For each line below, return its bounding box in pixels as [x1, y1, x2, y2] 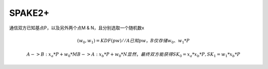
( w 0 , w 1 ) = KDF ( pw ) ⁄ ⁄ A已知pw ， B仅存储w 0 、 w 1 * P [77, 38, 190, 45]
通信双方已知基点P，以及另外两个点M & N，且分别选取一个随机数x [9, 25, 144, 31]
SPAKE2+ [9, 7, 50, 18]
